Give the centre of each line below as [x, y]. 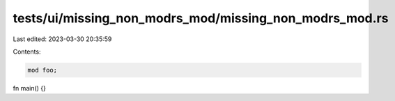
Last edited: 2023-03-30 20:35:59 [62, 39]
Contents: [27, 52]
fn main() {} [30, 88]
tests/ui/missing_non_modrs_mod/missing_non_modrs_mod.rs [201, 18]
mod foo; [42, 70]
